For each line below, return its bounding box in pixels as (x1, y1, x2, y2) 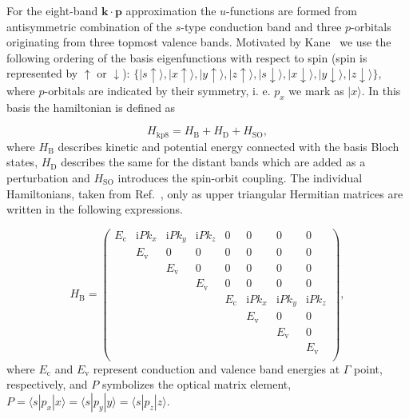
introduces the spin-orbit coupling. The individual (117, 169, 363, 186)
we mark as (288, 82, 344, 98)
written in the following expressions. (6, 201, 183, 217)
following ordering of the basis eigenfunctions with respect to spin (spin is (6, 49, 367, 66)
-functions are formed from (226, 2, 358, 18)
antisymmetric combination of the (6, 18, 173, 34)
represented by (6, 65, 78, 82)
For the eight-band (6, 2, 98, 18)
